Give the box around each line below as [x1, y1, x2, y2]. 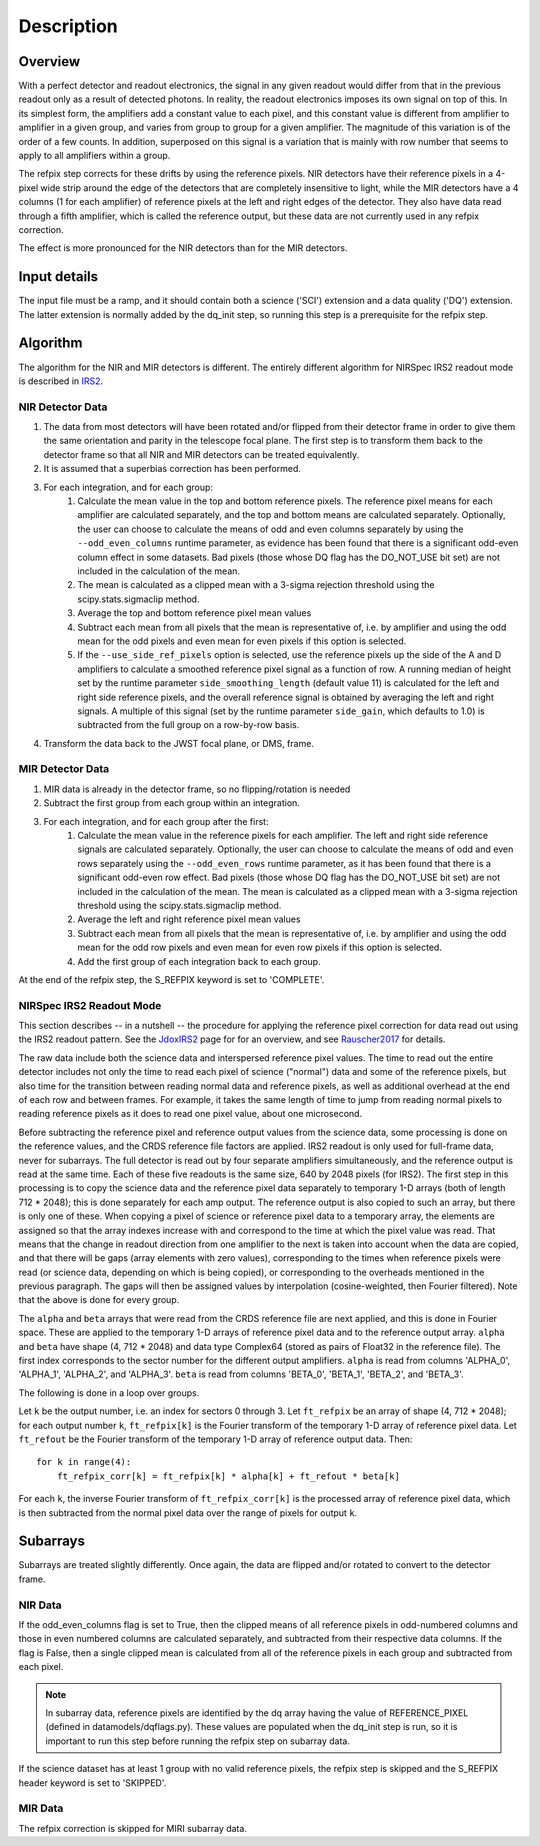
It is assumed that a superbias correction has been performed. [43, 463, 302, 475]
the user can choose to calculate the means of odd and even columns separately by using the [77, 523, 464, 535]
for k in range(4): [36, 1456, 132, 1468]
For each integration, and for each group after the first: [43, 815, 269, 827]
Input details [18, 268, 99, 285]
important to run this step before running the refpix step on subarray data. [45, 1735, 350, 1747]
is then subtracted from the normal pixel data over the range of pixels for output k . [18, 1506, 358, 1519]
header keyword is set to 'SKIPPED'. [18, 1776, 167, 1789]
